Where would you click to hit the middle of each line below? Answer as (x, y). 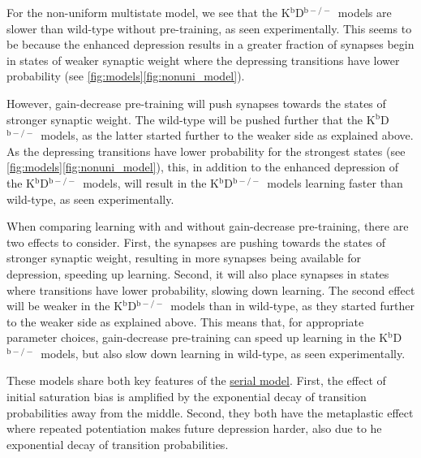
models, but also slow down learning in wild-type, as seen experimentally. (223, 353)
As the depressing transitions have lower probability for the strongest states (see (206, 151)
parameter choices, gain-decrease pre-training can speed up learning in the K (198, 337)
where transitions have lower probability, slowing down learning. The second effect (211, 289)
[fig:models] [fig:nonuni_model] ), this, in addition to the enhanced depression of (203, 167)
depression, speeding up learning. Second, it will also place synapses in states (198, 273)
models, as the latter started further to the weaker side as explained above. (227, 135)
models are (365, 12)
